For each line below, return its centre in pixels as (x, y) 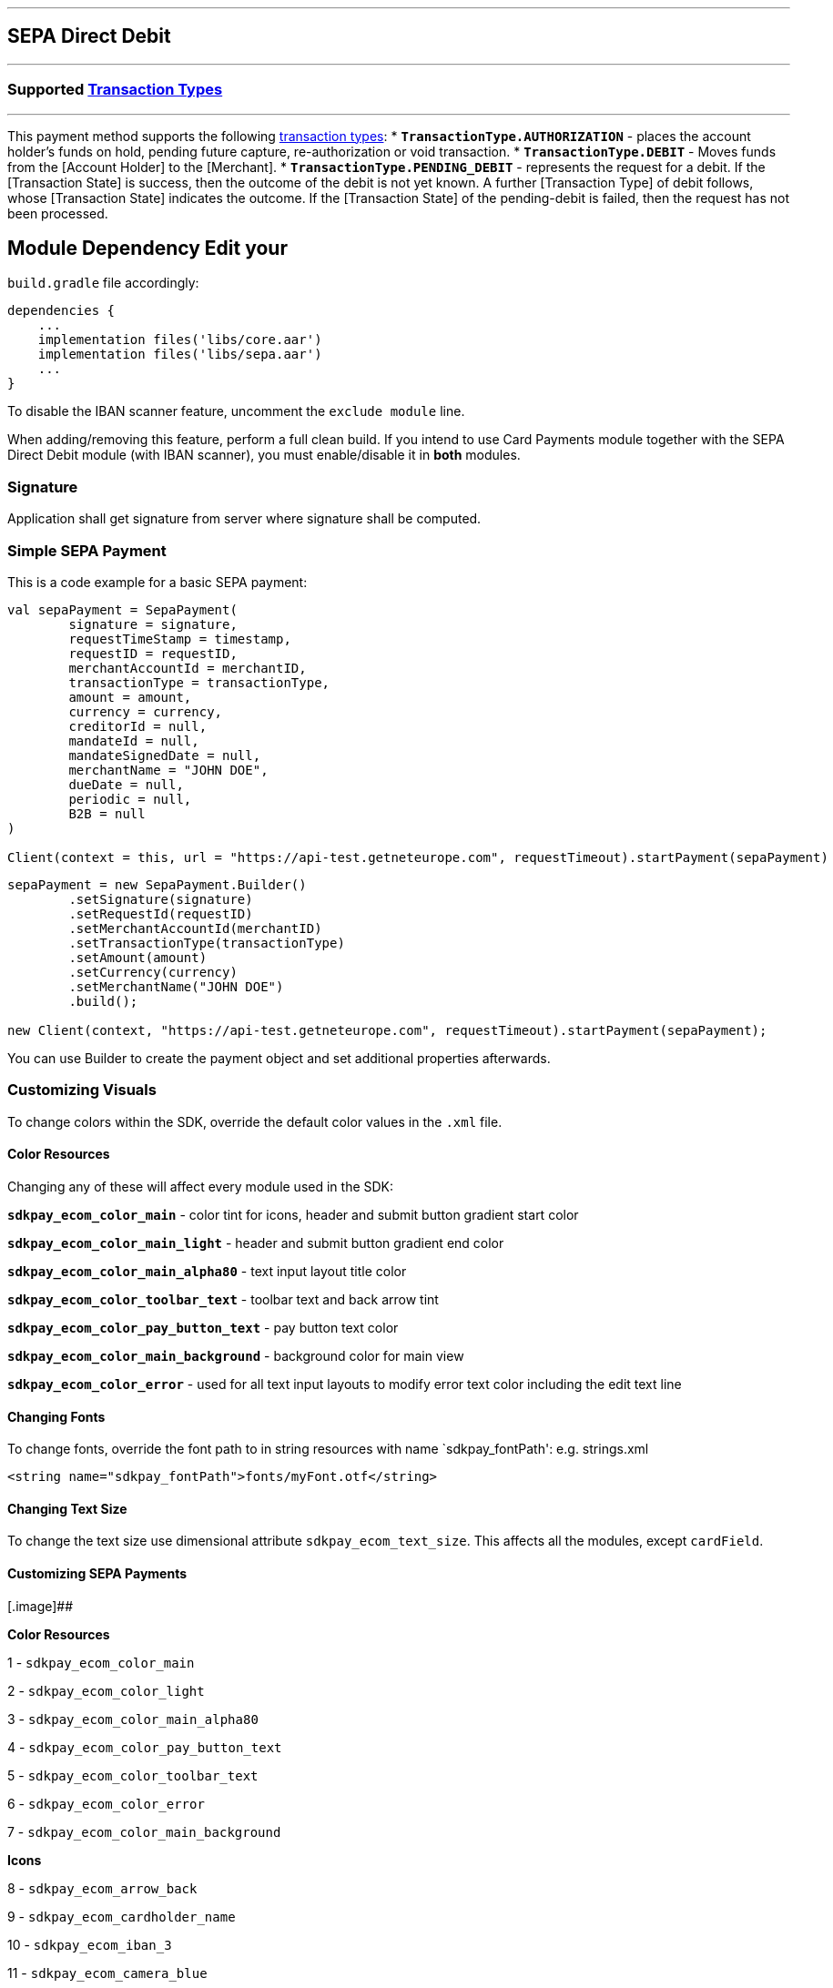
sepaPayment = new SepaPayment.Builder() (157, 884)
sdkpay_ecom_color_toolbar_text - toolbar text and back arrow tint (223, 1299)
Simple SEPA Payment (87, 550)
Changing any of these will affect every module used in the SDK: (201, 1186)
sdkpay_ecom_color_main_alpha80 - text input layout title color (207, 1271)
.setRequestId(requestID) (161, 913)
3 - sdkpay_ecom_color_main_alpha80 (133, 1719)
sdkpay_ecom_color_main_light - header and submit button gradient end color (256, 1242)
